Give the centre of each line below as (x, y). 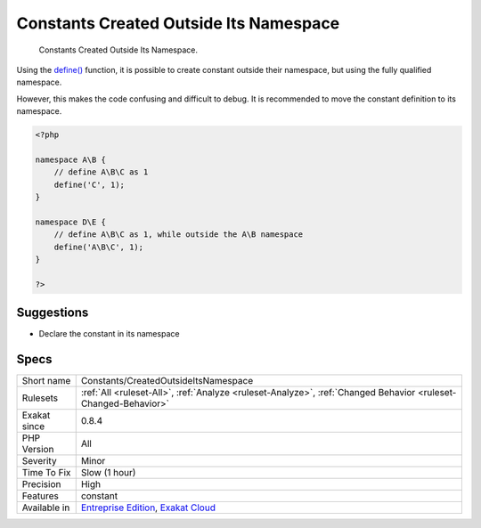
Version (38, 450)
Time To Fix (46, 473)
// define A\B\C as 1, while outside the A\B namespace (179, 235)
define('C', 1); (89, 184)
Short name (46, 381)
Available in (46, 508)
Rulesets (40, 398)
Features (41, 496)
